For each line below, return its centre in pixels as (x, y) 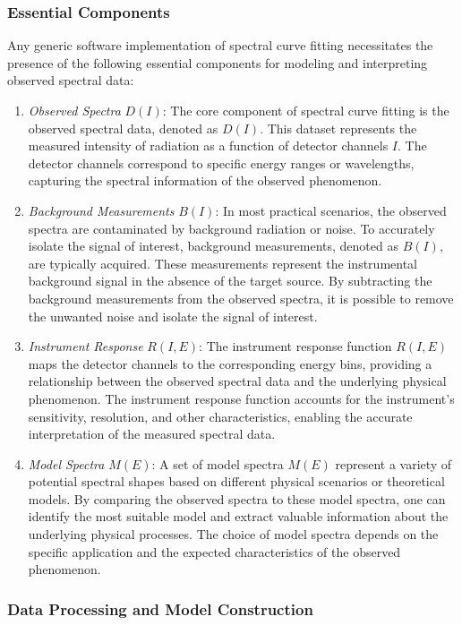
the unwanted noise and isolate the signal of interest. (173, 316)
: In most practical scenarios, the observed (331, 210)
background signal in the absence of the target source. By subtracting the (230, 281)
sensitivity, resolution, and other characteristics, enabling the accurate (220, 416)
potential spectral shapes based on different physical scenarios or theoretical (236, 481)
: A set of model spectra (218, 463)
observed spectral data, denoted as (123, 128)
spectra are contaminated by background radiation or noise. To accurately (231, 228)
